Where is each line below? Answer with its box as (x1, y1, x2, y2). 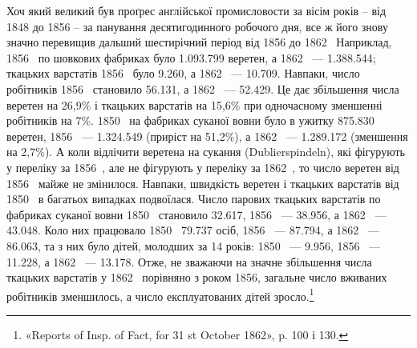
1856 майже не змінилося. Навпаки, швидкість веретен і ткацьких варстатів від (6, 174, 399, 191)
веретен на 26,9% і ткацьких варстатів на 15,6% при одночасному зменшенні (6, 96, 383, 113)
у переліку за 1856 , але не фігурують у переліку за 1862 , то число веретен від (6, 158, 399, 175)
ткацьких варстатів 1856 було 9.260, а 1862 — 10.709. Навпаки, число (6, 65, 360, 82)
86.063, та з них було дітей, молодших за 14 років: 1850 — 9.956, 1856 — (6, 237, 381, 254)
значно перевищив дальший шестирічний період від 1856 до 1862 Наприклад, (6, 34, 392, 50)
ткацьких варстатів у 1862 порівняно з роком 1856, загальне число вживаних (6, 269, 387, 286)
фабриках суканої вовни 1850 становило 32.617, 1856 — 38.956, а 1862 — (6, 206, 387, 222)
